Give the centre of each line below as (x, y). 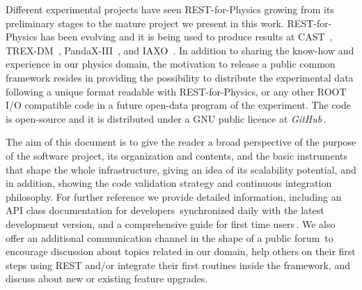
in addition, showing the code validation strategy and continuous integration (169, 183)
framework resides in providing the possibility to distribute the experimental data (180, 77)
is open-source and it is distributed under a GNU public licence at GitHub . (166, 118)
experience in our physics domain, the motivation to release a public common (171, 64)
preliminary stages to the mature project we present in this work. (145, 23)
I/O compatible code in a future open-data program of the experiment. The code (178, 105)
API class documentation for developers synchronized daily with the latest (165, 210)
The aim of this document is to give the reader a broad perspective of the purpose (181, 142)
